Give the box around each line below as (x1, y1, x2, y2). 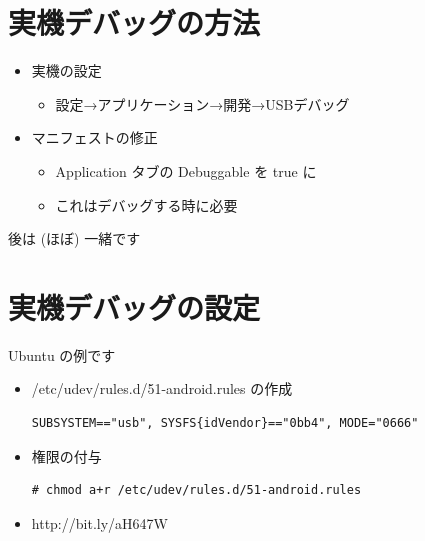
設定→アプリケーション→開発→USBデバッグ (55, 93, 350, 114)
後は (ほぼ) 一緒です (8, 228, 141, 249)
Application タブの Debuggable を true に (55, 160, 317, 181)
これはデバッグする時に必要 (55, 194, 238, 215)
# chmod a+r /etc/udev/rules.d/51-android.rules (31, 483, 362, 498)
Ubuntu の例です (8, 344, 116, 365)
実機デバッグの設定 (8, 286, 261, 327)
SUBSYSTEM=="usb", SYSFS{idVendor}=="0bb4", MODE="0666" (31, 416, 419, 430)
